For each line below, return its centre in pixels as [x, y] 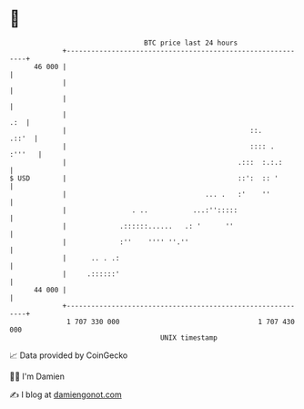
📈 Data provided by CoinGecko [69, 355]
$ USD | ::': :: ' [144, 178]
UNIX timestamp [189, 337]
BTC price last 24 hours [191, 43]
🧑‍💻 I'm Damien [37, 376]
